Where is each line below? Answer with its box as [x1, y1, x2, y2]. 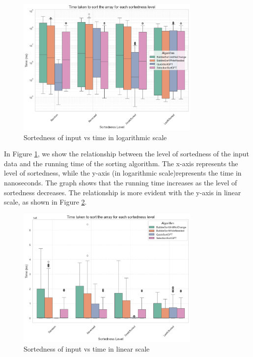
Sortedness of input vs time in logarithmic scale [24, 132, 167, 142]
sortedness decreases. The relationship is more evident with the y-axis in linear [4, 187, 241, 197]
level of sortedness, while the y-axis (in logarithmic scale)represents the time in [4, 168, 242, 178]
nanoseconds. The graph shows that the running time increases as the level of [4, 177, 237, 187]
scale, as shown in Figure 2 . [4, 197, 87, 207]
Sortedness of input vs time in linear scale [24, 344, 150, 354]
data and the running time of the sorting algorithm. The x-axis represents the [4, 158, 238, 168]
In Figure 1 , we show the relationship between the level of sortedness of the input [4, 149, 249, 159]
